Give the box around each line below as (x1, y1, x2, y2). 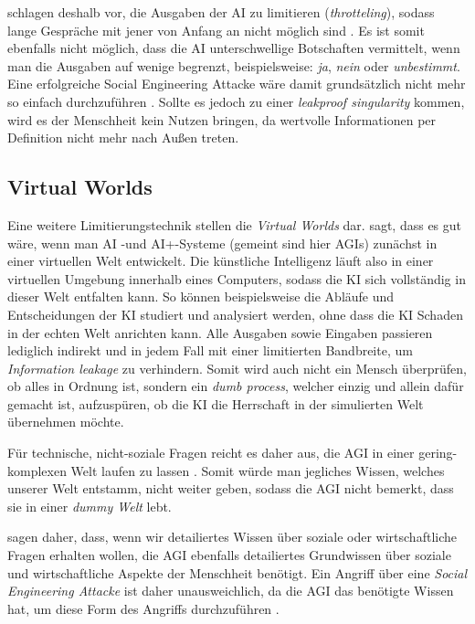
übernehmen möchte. (7, 412, 124, 431)
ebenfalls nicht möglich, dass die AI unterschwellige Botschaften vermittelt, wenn (7, 38, 460, 58)
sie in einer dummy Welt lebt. (7, 496, 172, 515)
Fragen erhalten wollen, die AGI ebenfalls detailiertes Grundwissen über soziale (7, 545, 451, 565)
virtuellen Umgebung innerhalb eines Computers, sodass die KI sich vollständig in (7, 269, 466, 288)
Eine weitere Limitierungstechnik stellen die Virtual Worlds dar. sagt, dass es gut (7, 215, 462, 234)
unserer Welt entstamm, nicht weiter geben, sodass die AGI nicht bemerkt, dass (7, 479, 454, 498)
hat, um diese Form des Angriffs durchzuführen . (7, 598, 280, 618)
